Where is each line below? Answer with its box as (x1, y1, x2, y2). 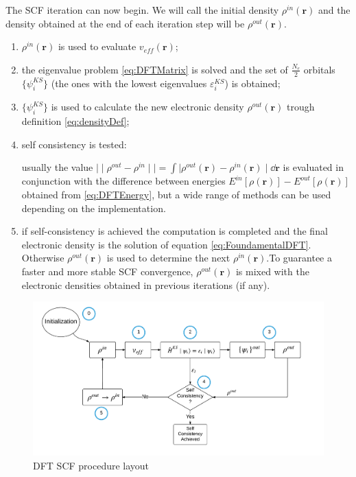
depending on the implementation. (21, 200, 166, 215)
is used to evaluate (58, 39, 137, 54)
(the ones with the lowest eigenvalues (51, 75, 207, 90)
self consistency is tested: (21, 137, 127, 151)
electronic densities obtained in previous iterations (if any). (21, 277, 270, 292)
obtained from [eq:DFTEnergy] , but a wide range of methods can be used (21, 187, 331, 201)
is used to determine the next (106, 251, 230, 265)
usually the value (21, 160, 93, 174)
